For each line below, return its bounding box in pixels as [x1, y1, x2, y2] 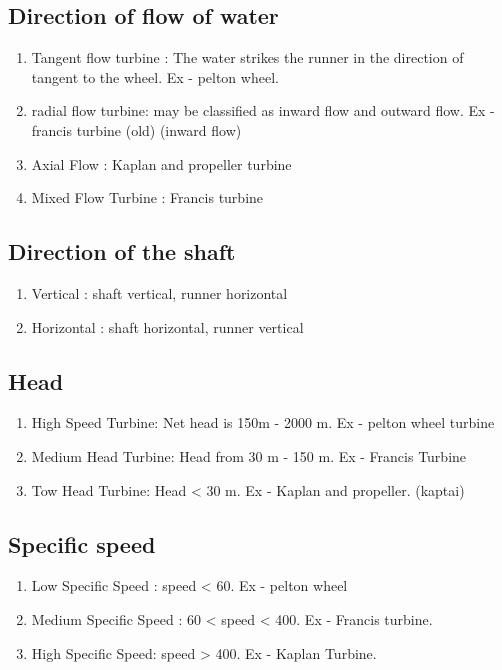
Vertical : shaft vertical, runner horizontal [31, 282, 288, 303]
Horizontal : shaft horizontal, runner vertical [31, 316, 304, 337]
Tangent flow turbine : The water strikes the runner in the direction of [31, 47, 464, 68]
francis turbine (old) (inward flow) [31, 119, 242, 140]
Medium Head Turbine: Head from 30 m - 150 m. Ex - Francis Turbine [31, 445, 467, 466]
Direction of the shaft [8, 236, 236, 267]
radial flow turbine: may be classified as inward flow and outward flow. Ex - [31, 100, 495, 121]
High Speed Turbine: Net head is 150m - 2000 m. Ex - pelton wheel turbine [31, 412, 495, 433]
